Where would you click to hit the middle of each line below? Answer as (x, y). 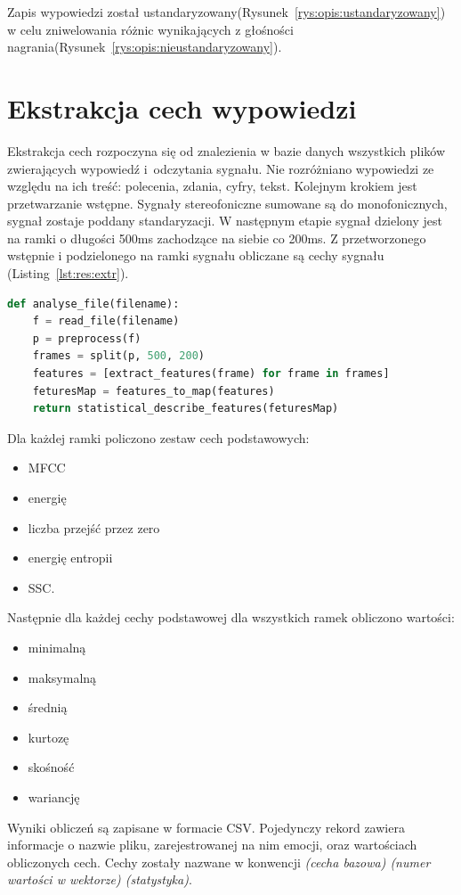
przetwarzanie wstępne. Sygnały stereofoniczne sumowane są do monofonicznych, (227, 203)
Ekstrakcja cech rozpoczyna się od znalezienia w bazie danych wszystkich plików (226, 150)
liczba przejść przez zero (94, 527)
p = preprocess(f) (87, 338)
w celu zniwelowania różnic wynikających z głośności (150, 29)
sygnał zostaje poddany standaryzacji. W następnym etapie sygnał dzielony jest (225, 221)
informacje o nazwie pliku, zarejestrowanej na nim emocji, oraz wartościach (212, 845)
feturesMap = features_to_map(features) (154, 391)
